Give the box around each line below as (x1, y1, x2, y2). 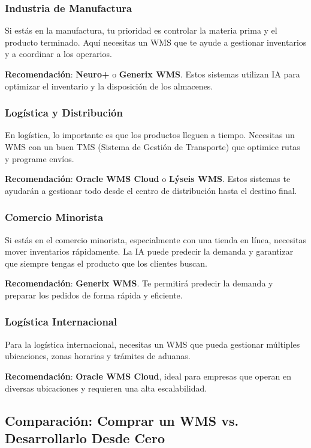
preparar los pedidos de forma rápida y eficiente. (5, 288, 183, 301)
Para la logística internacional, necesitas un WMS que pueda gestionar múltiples (5, 338, 300, 350)
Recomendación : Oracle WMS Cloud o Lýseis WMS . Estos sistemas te (5, 172, 291, 185)
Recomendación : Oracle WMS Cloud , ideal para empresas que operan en (5, 369, 291, 382)
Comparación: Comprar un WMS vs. (5, 411, 239, 429)
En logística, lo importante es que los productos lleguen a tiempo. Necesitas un (5, 129, 295, 141)
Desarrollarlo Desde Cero (5, 428, 165, 447)
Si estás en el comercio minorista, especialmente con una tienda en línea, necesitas (5, 233, 306, 246)
